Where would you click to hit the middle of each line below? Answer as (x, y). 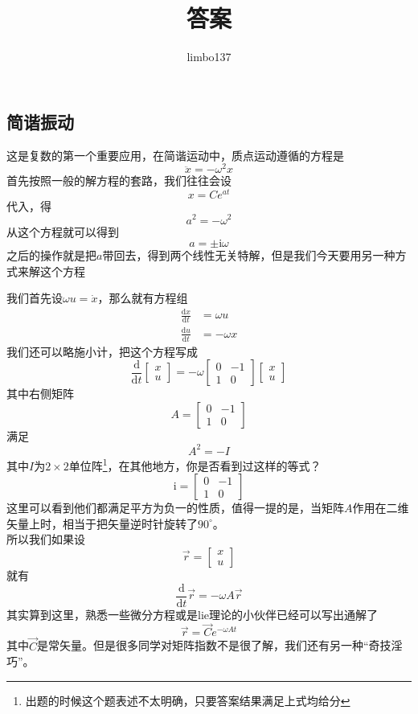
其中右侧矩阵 (40, 394)
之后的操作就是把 (51, 255)
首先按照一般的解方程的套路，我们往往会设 (119, 181)
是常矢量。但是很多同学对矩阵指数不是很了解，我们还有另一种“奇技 (214, 645)
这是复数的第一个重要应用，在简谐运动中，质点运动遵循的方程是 (175, 155)
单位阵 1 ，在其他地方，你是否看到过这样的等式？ (195, 464)
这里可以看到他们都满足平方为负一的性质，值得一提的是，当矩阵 (175, 508)
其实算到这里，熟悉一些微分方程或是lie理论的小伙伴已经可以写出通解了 (192, 614)
